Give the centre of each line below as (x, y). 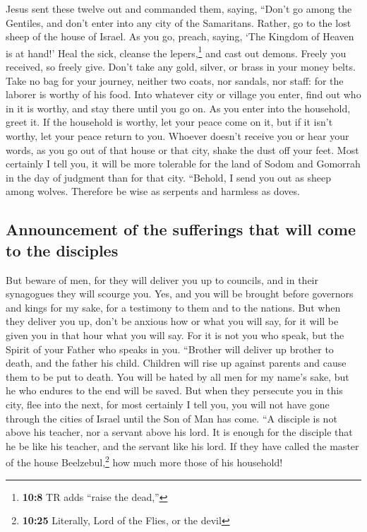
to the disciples (62, 250)
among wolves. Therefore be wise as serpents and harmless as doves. (153, 191)
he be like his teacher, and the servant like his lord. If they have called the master (182, 445)
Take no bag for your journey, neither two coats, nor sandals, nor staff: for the (175, 80)
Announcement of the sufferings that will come (181, 229)
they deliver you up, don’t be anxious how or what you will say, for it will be (172, 321)
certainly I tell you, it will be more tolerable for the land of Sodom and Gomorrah (183, 164)
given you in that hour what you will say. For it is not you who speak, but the (175, 335)
